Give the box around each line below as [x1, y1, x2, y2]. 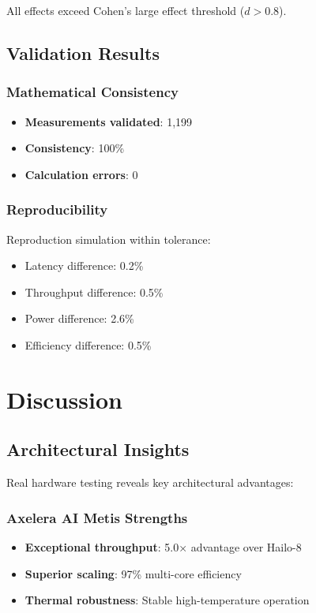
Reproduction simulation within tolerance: [6, 230, 211, 247]
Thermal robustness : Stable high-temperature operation [24, 592, 310, 608]
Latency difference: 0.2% [24, 257, 144, 274]
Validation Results [6, 40, 160, 65]
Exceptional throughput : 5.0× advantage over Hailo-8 [24, 538, 302, 555]
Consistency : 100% [24, 140, 125, 156]
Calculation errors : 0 [24, 166, 138, 182]
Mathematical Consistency [6, 82, 179, 102]
